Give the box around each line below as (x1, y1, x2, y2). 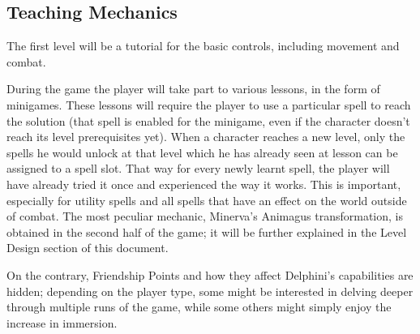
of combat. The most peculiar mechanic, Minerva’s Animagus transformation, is (6, 208, 403, 225)
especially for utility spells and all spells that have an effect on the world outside (6, 191, 407, 208)
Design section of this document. (6, 239, 169, 256)
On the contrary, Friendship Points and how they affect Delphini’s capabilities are (6, 266, 414, 283)
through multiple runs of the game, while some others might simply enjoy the (6, 298, 392, 315)
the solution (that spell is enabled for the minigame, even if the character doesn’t (6, 112, 410, 129)
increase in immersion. (6, 314, 118, 331)
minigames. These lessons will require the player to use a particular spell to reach (6, 96, 411, 113)
